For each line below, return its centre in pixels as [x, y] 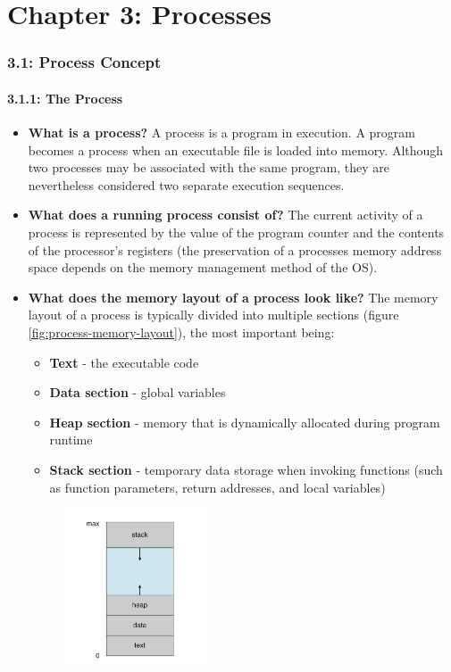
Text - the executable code [124, 362]
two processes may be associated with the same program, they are [209, 167]
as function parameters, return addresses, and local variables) [217, 487]
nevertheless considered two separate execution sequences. [186, 184]
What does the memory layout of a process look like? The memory [233, 297]
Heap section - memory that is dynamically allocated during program [245, 422]
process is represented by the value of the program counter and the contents [236, 232]
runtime [71, 440]
